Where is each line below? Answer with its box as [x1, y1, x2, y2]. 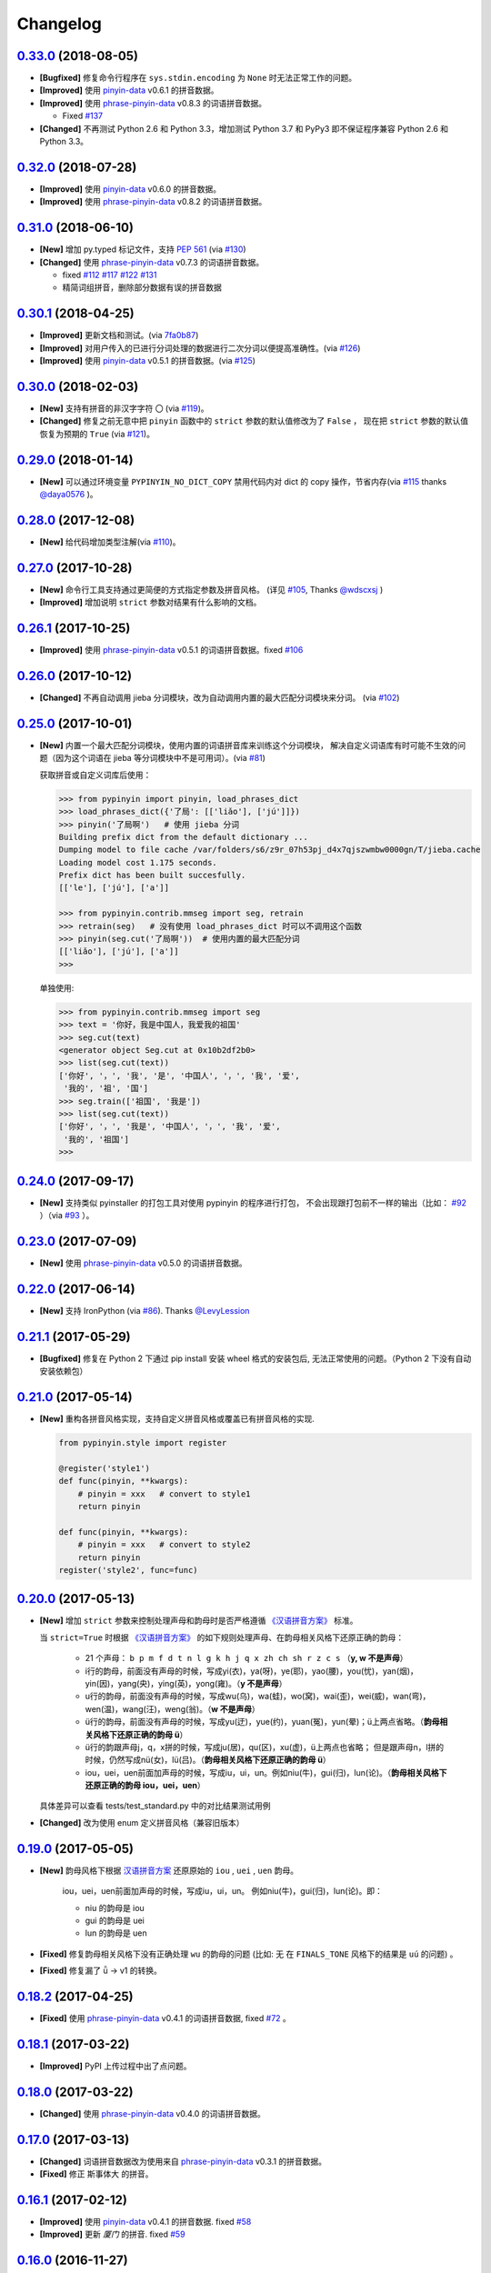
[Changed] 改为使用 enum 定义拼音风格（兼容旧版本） [39, 1817, 245, 1827]
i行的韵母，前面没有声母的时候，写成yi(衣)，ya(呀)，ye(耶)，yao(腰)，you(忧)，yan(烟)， [85, 1665, 418, 1677]
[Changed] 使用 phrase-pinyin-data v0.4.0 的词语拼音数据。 [39, 2108, 266, 2118]
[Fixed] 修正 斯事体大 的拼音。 [39, 2168, 154, 2179]
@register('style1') [58, 1463, 150, 1473]
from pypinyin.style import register [58, 1437, 227, 1447]
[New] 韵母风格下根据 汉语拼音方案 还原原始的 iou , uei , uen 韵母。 [39, 1865, 299, 1876]
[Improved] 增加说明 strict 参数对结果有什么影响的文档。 [39, 596, 262, 608]
